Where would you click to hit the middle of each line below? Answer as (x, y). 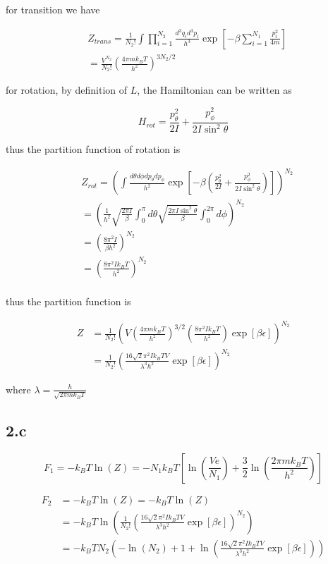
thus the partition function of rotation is (93, 149)
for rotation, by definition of (67, 90)
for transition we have (53, 9)
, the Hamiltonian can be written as (214, 90)
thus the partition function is (68, 301)
